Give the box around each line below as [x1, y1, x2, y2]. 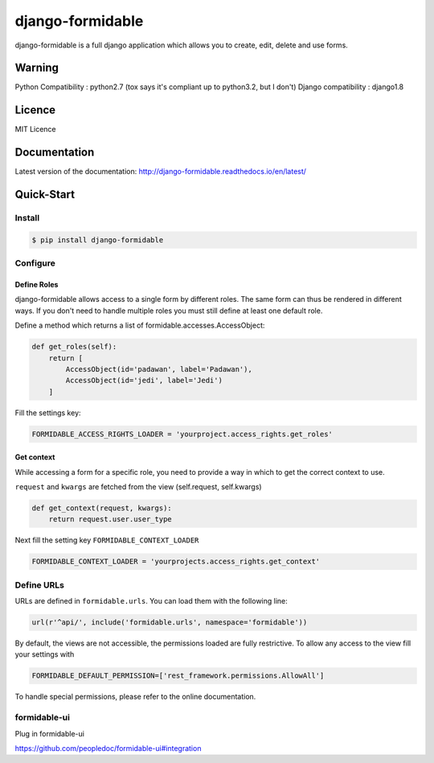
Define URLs [14, 579, 64, 591]
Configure [14, 258, 55, 269]
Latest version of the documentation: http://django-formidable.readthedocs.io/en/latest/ [14, 167, 307, 176]
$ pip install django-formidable [31, 235, 164, 245]
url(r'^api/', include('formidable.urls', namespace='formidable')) [31, 618, 308, 627]
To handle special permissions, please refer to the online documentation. [14, 692, 256, 702]
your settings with [14, 650, 75, 659]
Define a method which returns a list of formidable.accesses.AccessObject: [14, 320, 265, 330]
